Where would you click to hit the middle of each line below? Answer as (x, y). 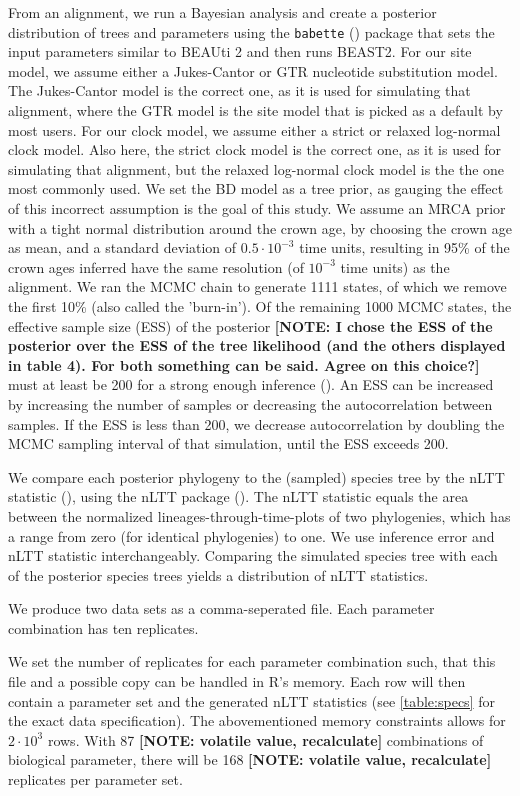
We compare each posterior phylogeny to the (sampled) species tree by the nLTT (256, 476)
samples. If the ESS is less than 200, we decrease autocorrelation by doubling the (256, 423)
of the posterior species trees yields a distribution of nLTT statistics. (218, 574)
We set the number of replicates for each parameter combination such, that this (252, 661)
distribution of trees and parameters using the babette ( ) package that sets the (251, 31)
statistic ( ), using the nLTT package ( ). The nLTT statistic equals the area (238, 496)
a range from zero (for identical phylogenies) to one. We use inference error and (251, 535)
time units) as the (395, 266)
